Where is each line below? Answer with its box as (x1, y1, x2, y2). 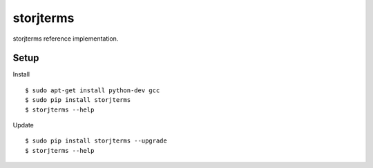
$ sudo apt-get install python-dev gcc (25, 86, 160, 94)
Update (12, 121, 35, 129)
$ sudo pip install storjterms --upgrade (25, 137, 167, 145)
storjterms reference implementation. (12, 34, 119, 43)
